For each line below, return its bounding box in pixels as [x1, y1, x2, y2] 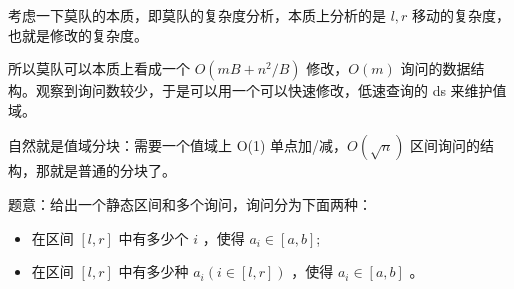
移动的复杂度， [412, 5, 511, 25]
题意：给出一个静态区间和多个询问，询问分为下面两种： [8, 193, 372, 214]
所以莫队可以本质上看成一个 [8, 58, 190, 79]
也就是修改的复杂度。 [8, 24, 148, 45]
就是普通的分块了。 [49, 160, 176, 181]
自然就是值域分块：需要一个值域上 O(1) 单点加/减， [8, 135, 348, 156]
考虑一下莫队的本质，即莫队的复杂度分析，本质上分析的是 [8, 5, 386, 25]
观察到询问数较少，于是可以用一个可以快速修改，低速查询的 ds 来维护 [35, 80, 493, 101]
